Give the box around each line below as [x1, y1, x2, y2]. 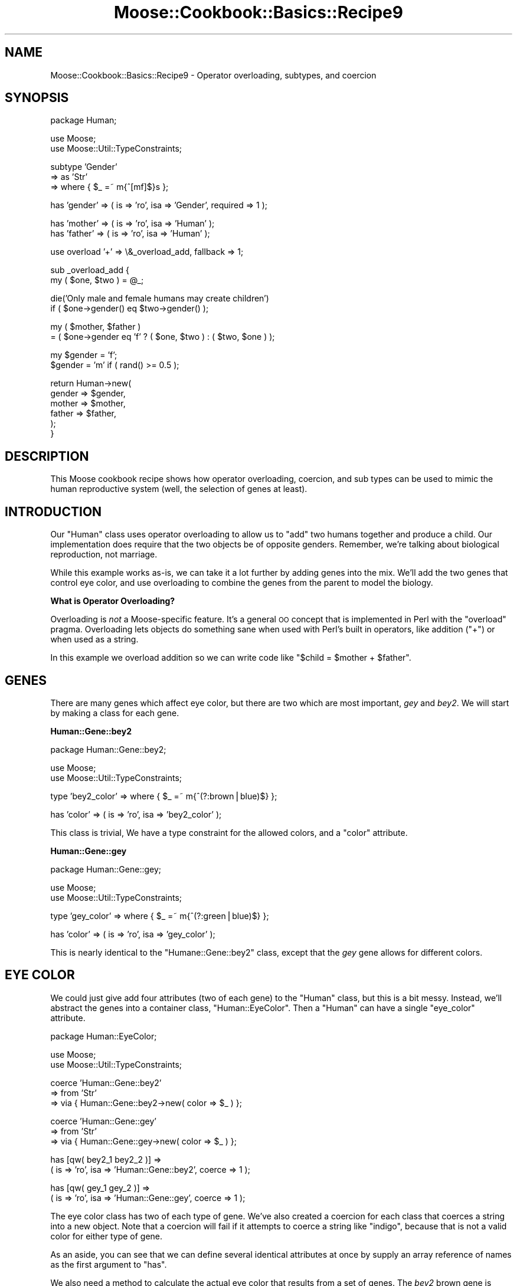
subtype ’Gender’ [50, 162, 117, 172]
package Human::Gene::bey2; [50, 744, 166, 754]
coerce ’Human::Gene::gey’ [50, 1116, 156, 1126]
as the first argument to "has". [50, 1259, 167, 1269]
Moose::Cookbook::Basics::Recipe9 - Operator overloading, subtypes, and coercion [50, 70, 377, 80]
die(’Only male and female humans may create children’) [50, 293, 269, 304]
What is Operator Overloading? [50, 596, 175, 606]
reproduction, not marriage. [50, 549, 158, 560]
